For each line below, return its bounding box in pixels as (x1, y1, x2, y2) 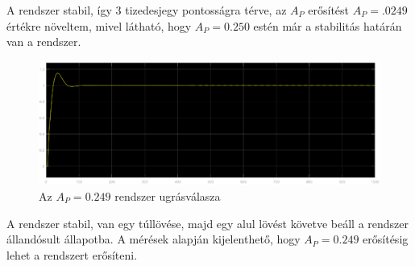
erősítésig (363, 231, 409, 247)
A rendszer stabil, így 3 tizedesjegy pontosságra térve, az (6, 2, 287, 18)
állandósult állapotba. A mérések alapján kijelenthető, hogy (6, 231, 301, 247)
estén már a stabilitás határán (253, 17, 402, 34)
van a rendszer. (6, 33, 81, 50)
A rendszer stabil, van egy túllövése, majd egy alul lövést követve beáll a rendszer (6, 214, 409, 231)
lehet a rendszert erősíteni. (6, 246, 138, 263)
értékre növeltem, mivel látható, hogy (6, 17, 192, 34)
